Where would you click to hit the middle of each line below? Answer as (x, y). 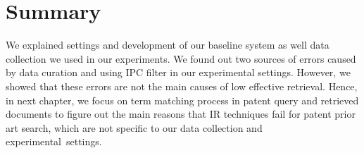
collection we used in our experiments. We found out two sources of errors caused (181, 58)
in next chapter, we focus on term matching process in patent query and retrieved (182, 100)
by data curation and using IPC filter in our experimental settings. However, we (178, 72)
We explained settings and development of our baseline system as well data (168, 45)
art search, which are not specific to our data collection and (134, 127)
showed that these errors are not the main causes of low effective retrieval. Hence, (182, 86)
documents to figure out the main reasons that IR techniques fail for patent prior (181, 114)
